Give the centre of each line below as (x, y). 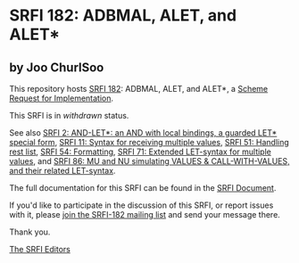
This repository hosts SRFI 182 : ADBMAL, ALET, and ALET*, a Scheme (139, 89)
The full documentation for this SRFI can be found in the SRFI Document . (143, 188)
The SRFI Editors (40, 249)
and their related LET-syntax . (62, 171)
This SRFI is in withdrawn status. (69, 115)
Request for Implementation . (62, 98)
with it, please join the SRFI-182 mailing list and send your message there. (145, 214)
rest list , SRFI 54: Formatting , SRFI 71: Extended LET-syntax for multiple (141, 152)
